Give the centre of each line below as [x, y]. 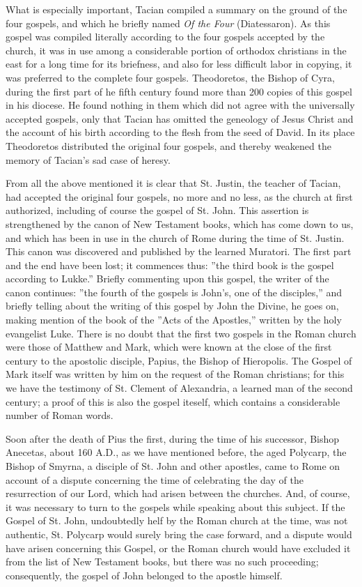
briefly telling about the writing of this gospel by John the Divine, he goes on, [172, 306]
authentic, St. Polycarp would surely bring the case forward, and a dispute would [179, 534]
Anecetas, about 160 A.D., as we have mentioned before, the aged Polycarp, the [176, 452]
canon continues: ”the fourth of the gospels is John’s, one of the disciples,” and [174, 292]
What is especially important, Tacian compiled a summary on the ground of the [176, 9]
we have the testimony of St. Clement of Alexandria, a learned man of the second [179, 388]
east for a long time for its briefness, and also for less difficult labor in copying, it [179, 64]
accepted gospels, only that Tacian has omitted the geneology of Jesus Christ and [180, 118]
